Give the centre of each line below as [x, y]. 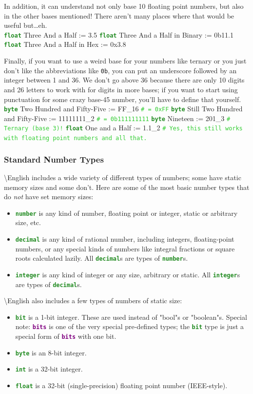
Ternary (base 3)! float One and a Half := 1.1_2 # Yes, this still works [123, 128]
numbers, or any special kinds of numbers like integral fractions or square [125, 248]
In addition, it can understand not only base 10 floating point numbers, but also [124, 6]
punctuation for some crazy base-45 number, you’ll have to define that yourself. [123, 99]
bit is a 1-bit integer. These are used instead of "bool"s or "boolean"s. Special [131, 317]
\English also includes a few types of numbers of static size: [93, 301]
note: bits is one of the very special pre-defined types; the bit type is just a [130, 326]
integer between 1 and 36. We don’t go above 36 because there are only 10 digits [124, 80]
